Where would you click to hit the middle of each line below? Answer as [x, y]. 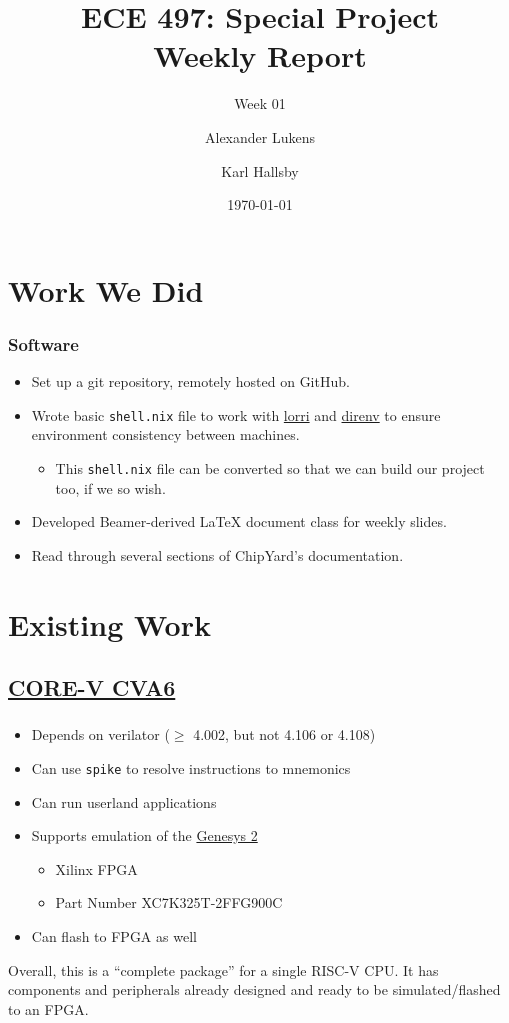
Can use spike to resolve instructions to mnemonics [191, 768]
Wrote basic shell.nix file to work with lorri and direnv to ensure [236, 414]
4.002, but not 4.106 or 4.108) [284, 734]
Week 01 [260, 103]
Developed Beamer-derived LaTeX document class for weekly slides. [239, 521]
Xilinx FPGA [96, 868]
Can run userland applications [124, 801]
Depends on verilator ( [100, 734]
